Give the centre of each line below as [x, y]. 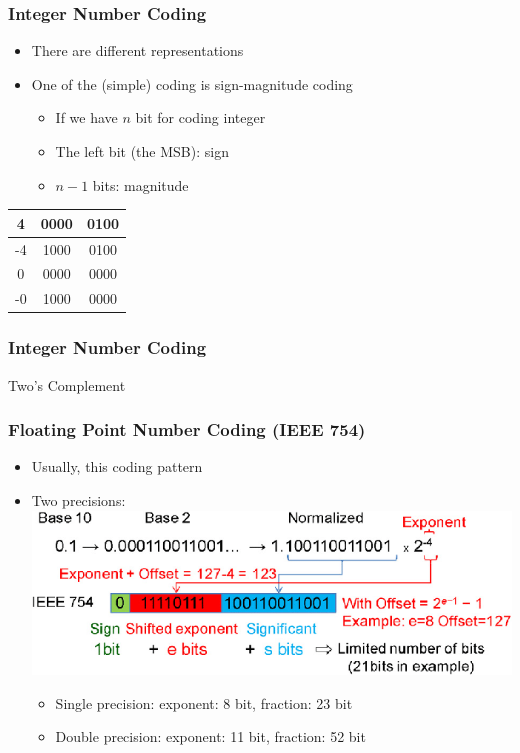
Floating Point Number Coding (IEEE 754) [187, 429]
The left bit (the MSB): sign [142, 151]
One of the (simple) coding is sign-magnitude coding [192, 83]
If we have [86, 117]
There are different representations [137, 50]
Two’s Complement [67, 384]
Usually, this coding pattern [117, 466]
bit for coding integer [200, 117]
